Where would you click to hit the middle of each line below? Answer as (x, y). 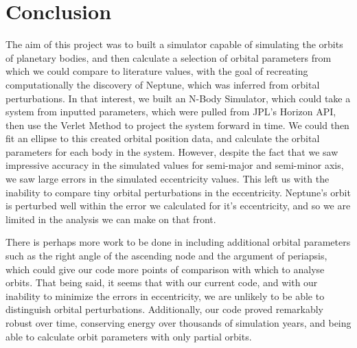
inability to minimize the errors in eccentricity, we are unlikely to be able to (165, 295)
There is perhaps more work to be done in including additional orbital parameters (178, 242)
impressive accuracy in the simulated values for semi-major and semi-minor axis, (175, 165)
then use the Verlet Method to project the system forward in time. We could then (177, 125)
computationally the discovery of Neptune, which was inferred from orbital (163, 84)
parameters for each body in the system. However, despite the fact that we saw (172, 151)
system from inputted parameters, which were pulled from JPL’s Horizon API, (171, 112)
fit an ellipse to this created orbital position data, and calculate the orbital (163, 138)
